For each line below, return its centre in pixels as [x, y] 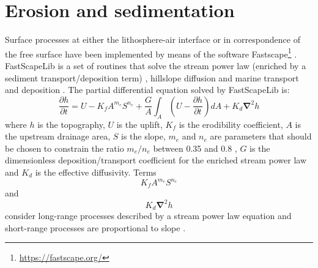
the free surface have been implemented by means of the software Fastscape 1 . [151, 53]
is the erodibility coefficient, [231, 124]
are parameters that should [261, 136]
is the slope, [143, 136]
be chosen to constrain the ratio [65, 148]
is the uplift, [139, 124]
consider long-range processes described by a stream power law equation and [148, 216]
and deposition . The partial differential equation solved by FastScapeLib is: [147, 90]
